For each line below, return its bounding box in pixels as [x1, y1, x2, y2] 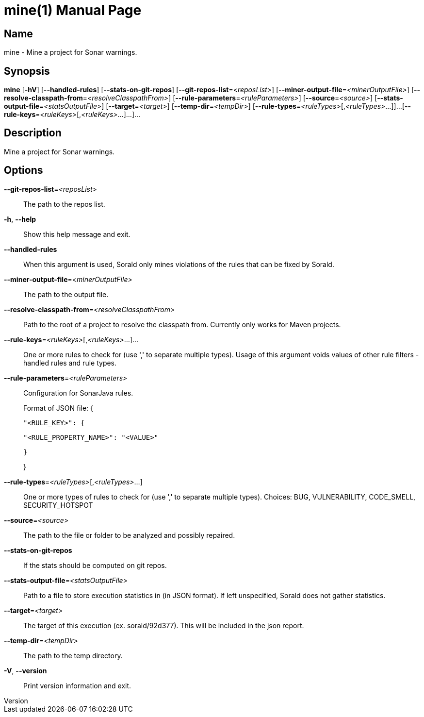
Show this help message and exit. [23, 230, 130, 238]
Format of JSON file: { [23, 403, 93, 412]
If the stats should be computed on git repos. [23, 561, 167, 569]
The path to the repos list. [23, 200, 105, 208]
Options [4, 164, 43, 177]
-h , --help [4, 215, 36, 223]
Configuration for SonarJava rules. [23, 388, 133, 397]
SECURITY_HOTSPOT [23, 500, 93, 509]
